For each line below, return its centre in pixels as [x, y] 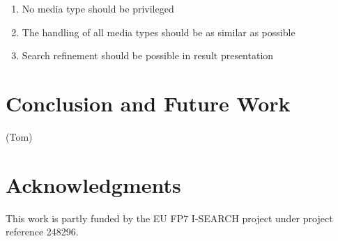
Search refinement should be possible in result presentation [148, 55]
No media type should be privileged [98, 8]
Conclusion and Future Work [148, 103]
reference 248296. [42, 232]
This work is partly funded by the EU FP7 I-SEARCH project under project [169, 218]
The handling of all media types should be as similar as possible [159, 32]
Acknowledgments [93, 184]
